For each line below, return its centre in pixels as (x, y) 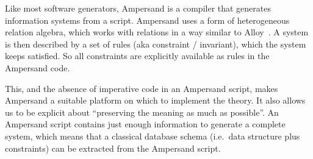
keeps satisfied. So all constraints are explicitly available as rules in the (137, 56)
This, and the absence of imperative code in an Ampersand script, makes (142, 88)
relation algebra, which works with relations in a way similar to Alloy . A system (157, 32)
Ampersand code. (38, 67)
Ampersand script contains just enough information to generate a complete (145, 124)
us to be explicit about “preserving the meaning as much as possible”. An (142, 112)
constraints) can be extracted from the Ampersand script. (113, 148)
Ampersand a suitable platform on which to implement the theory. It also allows (155, 100)
